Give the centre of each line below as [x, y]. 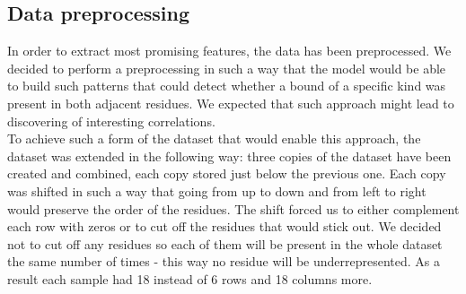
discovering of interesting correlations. [111, 121]
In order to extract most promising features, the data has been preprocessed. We [229, 51]
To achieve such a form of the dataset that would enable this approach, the [214, 138]
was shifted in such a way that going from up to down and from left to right [217, 190]
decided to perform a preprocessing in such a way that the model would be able [227, 68]
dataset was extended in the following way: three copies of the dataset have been [229, 156]
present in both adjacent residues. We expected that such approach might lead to [231, 103]
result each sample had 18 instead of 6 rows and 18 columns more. [190, 278]
